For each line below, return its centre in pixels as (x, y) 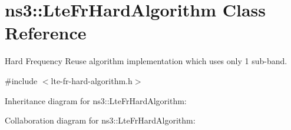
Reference (46, 33)
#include (21, 80)
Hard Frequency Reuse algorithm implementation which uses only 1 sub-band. (146, 61)
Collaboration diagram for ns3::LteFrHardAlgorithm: (100, 120)
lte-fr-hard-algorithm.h (92, 80)
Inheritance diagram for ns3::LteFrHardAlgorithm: (96, 100)
